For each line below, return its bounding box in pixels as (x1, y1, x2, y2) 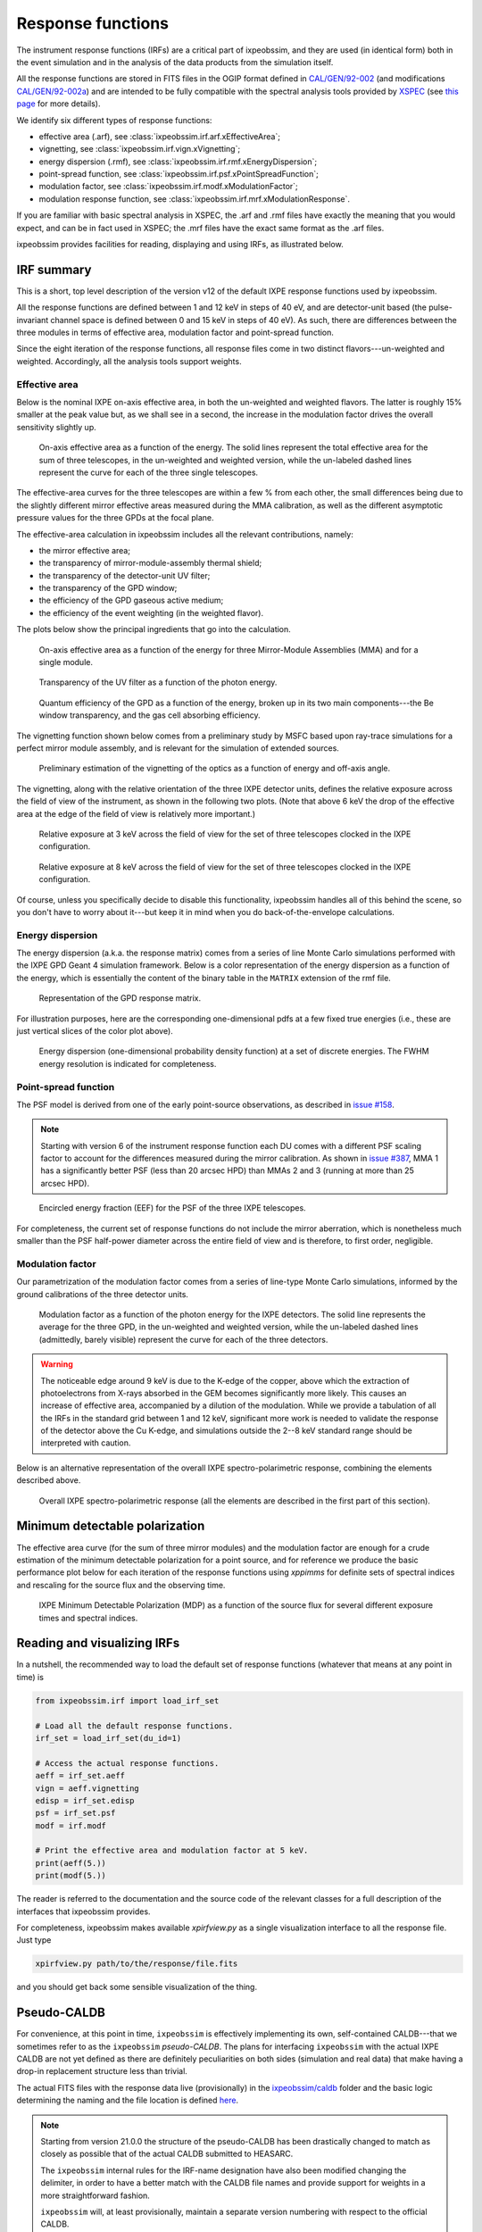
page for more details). (16, 98, 101, 109)
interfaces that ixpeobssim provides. (16, 1906, 151, 1917)
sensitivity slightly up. (16, 421, 97, 432)
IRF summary (16, 262, 92, 277)
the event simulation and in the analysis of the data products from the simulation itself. (16, 56, 334, 67)
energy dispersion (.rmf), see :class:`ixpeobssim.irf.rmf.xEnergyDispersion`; (38, 156, 317, 167)
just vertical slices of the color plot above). (16, 1026, 173, 1036)
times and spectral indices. (38, 1612, 138, 1623)
